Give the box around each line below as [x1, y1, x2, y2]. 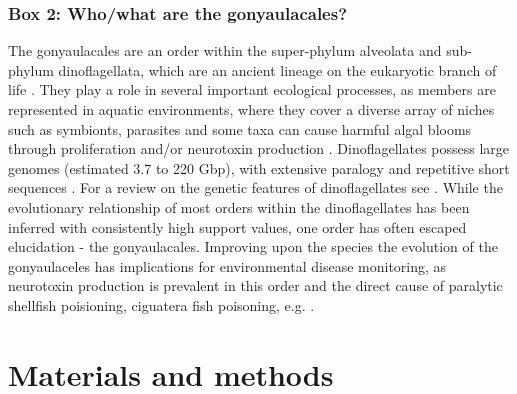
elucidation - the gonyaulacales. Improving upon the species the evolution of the [8, 236, 498, 257]
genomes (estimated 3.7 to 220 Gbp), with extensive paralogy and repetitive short [8, 157, 510, 178]
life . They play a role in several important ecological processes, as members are [8, 79, 496, 100]
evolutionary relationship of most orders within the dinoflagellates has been [8, 196, 470, 217]
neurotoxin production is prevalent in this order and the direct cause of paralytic [8, 275, 503, 296]
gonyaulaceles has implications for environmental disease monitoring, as [8, 255, 447, 276]
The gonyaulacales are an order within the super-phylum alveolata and [8, 40, 442, 61]
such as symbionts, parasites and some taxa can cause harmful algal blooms [8, 118, 472, 139]
